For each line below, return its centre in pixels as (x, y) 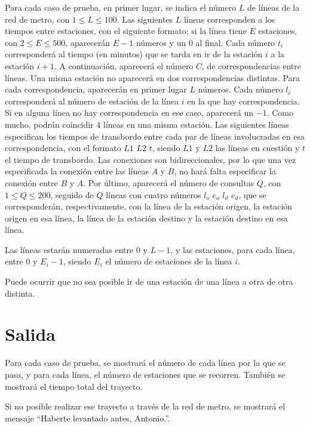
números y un (161, 42)
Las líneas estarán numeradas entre (69, 249)
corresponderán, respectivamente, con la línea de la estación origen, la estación (149, 206)
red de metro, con (37, 19)
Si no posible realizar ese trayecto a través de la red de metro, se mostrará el (145, 406)
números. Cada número (240, 89)
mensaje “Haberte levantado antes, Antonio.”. (88, 418)
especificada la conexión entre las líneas (77, 171)
